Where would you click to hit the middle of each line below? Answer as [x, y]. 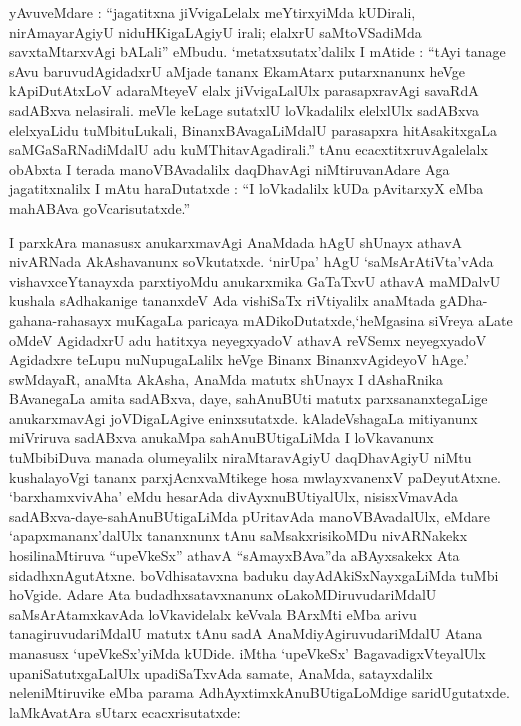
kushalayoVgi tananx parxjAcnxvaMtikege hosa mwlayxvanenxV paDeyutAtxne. [255, 476]
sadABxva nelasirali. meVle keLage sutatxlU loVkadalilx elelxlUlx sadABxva [244, 109]
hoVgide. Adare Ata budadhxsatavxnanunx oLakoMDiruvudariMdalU [223, 594]
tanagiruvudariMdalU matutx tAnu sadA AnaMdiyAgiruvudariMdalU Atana [246, 633]
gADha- [463, 300]
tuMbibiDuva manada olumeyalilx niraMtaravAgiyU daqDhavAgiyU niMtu [240, 457]
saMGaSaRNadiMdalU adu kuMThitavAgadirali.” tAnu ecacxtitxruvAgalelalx [248, 149]
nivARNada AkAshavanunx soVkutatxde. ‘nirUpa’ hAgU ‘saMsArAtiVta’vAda [251, 261]
